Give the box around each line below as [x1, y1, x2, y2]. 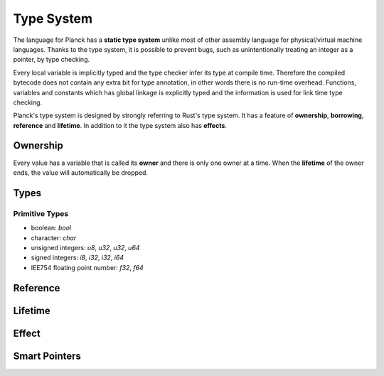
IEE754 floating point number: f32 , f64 [31, 263, 144, 272]
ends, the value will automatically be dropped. [13, 168, 149, 177]
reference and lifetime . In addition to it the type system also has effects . [13, 121, 228, 129]
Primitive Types [13, 208, 69, 218]
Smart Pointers [13, 350, 82, 362]
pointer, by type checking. [13, 55, 90, 64]
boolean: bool [31, 224, 71, 232]
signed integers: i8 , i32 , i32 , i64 [31, 253, 124, 262]
